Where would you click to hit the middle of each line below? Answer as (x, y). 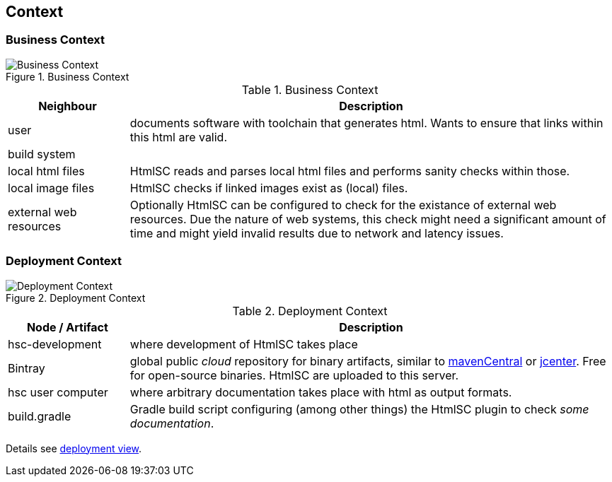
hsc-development (55, 344)
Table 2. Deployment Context (310, 311)
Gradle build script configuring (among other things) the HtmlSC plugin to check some (359, 409)
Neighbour (68, 106)
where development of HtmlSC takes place (244, 344)
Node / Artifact (67, 327)
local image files (51, 188)
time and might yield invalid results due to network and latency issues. (317, 233)
